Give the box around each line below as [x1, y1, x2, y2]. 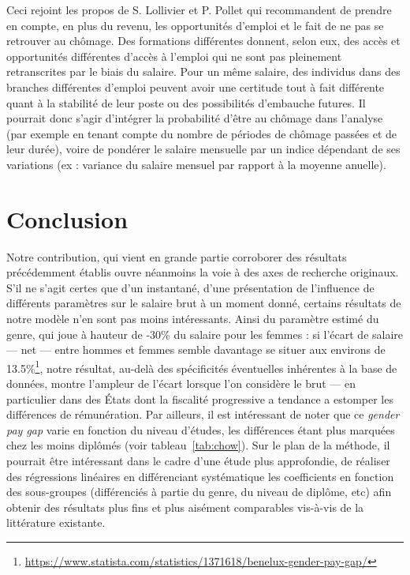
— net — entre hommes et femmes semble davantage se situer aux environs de [6, 341, 386, 358]
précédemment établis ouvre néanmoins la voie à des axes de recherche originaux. [6, 264, 399, 280]
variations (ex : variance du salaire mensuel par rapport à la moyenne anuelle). [6, 156, 386, 172]
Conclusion [6, 202, 129, 235]
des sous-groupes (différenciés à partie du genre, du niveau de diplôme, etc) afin [6, 483, 392, 500]
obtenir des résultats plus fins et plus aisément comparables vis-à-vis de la [6, 498, 364, 515]
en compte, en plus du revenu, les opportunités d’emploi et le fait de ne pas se [6, 17, 384, 33]
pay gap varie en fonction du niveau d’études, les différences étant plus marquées [6, 421, 395, 438]
